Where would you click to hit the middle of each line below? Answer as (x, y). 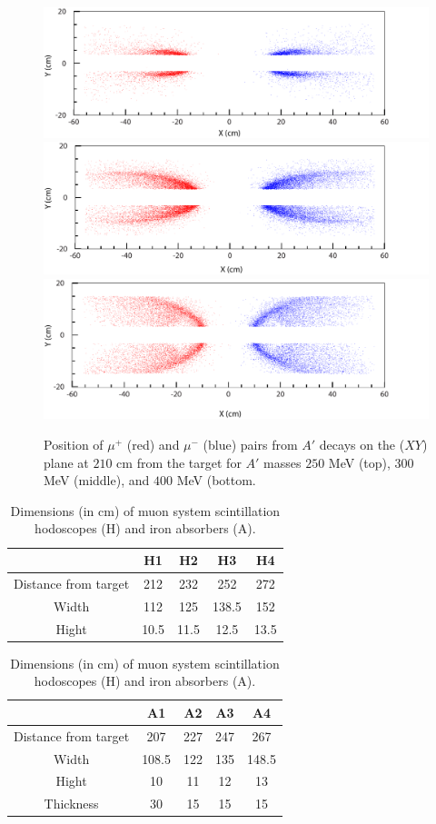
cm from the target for (179, 462)
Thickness (71, 804)
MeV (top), (359, 462)
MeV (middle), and (97, 480)
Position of (74, 445)
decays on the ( (362, 445)
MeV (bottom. (216, 480)
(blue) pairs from (250, 445)
